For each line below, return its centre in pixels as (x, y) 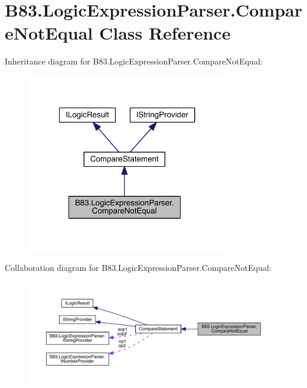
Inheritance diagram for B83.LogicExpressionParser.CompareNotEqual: (134, 61)
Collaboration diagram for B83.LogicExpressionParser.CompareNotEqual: (138, 267)
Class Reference (165, 33)
